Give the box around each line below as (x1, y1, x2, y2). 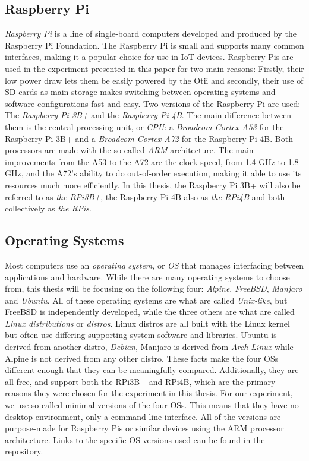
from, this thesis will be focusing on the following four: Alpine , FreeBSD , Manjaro (5, 282, 302, 295)
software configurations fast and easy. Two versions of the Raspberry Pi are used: (5, 97, 301, 109)
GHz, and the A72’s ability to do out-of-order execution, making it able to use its (5, 167, 302, 179)
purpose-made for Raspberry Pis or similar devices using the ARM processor (5, 422, 284, 434)
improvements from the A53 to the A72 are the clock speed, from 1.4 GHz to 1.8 (5, 155, 299, 168)
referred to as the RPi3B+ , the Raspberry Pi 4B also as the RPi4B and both (5, 190, 285, 203)
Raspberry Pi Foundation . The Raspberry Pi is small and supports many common (5, 39, 304, 51)
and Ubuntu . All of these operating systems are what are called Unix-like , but (5, 293, 288, 306)
